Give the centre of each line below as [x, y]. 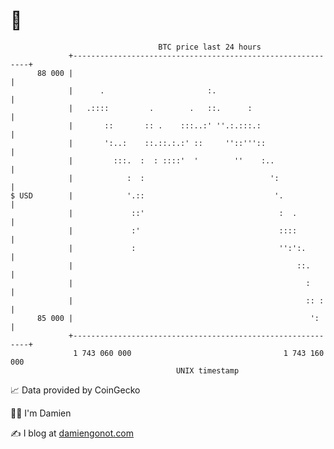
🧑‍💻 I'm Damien [41, 413]
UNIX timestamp [207, 370]
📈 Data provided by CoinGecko [75, 390]
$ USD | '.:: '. [147, 195]
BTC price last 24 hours [210, 47]
